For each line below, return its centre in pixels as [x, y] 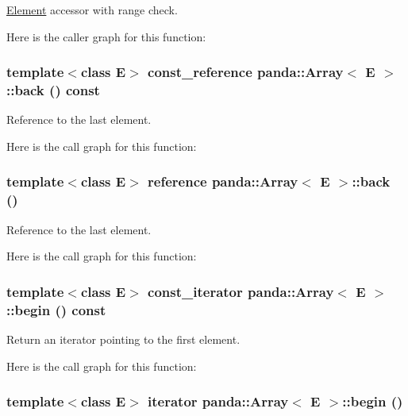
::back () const [53, 90]
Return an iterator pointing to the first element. [123, 339]
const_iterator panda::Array [241, 291]
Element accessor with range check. [92, 10]
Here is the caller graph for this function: [106, 36]
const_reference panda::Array [246, 72]
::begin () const [56, 309]
